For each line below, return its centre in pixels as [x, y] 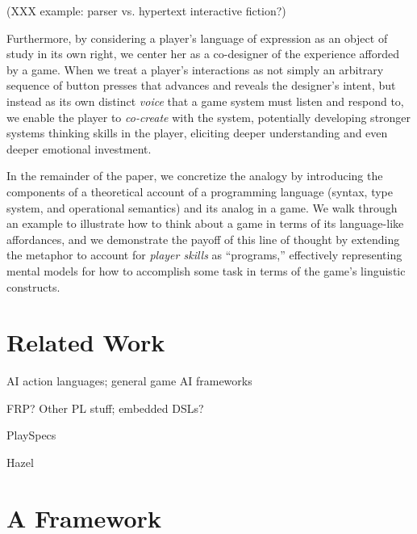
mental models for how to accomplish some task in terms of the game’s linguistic [206, 270]
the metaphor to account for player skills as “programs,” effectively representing [204, 255]
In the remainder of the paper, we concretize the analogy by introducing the [195, 176]
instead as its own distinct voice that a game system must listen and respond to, [205, 101]
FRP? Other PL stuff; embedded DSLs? [105, 408]
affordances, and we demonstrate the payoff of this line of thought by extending [203, 239]
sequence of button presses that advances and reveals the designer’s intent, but [201, 85]
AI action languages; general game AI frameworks [129, 381]
